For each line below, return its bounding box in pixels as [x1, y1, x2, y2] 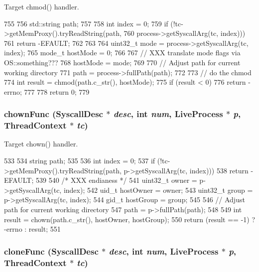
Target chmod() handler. [4, 1, 79, 11]
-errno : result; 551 [4, 224, 61, 234]
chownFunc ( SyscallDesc [4, 108, 103, 120]
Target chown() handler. [4, 138, 78, 149]
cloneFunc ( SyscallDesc [4, 245, 99, 257]
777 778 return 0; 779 [24, 86, 90, 97]
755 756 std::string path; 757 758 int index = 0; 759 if [4, 18, 168, 28]
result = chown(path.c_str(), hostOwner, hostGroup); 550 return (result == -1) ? [4, 214, 256, 224]
